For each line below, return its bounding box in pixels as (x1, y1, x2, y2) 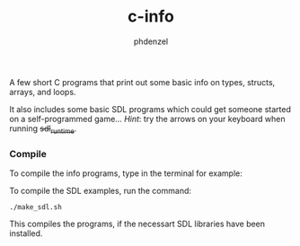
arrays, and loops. (9, 86, 76, 97)
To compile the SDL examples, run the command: (9, 186, 191, 197)
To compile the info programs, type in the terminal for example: (9, 168, 243, 179)
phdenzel (133, 36, 169, 47)
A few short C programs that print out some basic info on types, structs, (9, 76, 276, 87)
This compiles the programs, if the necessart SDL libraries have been (9, 218, 266, 230)
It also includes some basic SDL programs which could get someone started (9, 103, 292, 114)
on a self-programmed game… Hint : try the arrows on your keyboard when (9, 113, 286, 124)
